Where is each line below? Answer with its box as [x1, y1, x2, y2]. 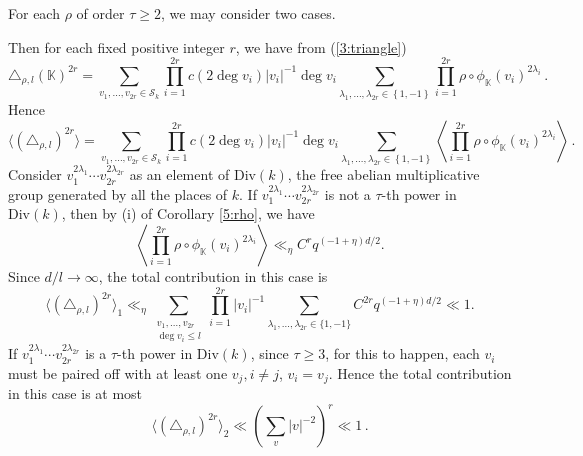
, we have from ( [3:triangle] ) [235, 36, 407, 57]
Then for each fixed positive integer [8, 36, 225, 57]
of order [76, 3, 125, 23]
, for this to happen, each [325, 343, 480, 364]
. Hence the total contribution [328, 362, 512, 383]
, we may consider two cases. [160, 3, 336, 23]
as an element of [129, 164, 230, 185]
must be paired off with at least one [8, 362, 228, 383]
